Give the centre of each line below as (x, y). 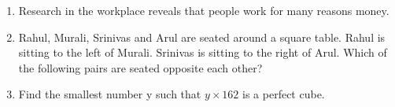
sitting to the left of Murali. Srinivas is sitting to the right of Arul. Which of (203, 52)
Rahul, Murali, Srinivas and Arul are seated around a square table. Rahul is (202, 37)
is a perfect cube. (284, 94)
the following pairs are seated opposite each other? (140, 67)
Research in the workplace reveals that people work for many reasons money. (204, 10)
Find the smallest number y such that (110, 94)
